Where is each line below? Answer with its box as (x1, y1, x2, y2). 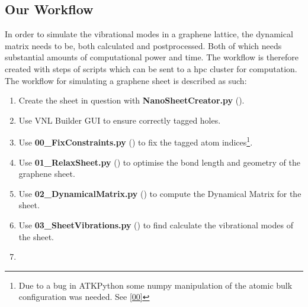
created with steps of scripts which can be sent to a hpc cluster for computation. (5, 62, 297, 75)
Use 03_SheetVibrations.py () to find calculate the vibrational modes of (18, 218, 293, 231)
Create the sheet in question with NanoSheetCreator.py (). (18, 94, 245, 106)
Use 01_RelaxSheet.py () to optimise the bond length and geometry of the (18, 156, 300, 168)
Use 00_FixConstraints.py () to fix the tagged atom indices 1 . (18, 134, 253, 148)
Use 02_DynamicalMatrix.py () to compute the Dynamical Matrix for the (18, 187, 301, 199)
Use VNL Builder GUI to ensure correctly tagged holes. (18, 114, 221, 126)
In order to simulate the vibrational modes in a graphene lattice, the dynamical (5, 28, 293, 40)
